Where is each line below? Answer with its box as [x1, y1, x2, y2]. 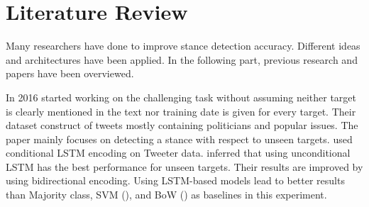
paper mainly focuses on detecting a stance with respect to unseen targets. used [6, 131, 353, 146]
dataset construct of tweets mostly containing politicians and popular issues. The [6, 118, 358, 133]
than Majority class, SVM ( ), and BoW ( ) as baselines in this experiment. [6, 187, 327, 202]
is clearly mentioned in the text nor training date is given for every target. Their [6, 103, 356, 118]
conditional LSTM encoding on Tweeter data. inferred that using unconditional [6, 145, 351, 160]
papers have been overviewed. [6, 66, 134, 81]
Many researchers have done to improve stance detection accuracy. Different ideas [6, 38, 360, 53]
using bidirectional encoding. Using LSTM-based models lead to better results [6, 173, 345, 188]
